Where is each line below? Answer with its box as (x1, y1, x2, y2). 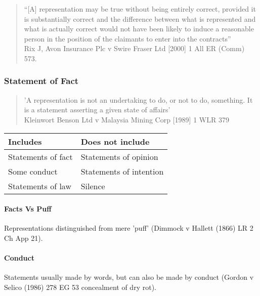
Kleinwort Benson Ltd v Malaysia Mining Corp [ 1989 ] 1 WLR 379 (24, 114, 229, 124)
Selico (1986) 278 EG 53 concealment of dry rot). (4, 281, 156, 292)
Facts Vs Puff (4, 203, 52, 214)
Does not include (80, 135, 150, 147)
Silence (80, 180, 105, 192)
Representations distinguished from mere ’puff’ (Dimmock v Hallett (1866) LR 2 (4, 223, 253, 233)
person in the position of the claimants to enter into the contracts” (24, 33, 231, 44)
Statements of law (8, 180, 71, 192)
